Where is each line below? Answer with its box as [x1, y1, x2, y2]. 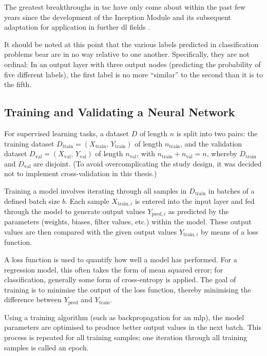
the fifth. [4, 79, 32, 90]
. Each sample [65, 195, 109, 206]
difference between [4, 294, 62, 305]
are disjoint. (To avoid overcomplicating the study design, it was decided [33, 158, 262, 169]
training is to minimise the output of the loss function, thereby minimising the [4, 284, 251, 295]
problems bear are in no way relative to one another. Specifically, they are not [4, 49, 250, 59]
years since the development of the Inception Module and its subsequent [4, 11, 231, 22]
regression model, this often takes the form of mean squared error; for [4, 264, 223, 275]
